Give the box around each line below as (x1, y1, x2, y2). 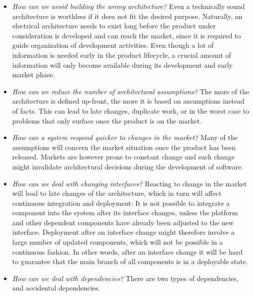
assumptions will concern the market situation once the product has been (12, 142, 236, 152)
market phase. (12, 69, 55, 80)
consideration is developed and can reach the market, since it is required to (12, 30, 241, 40)
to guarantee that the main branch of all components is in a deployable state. (12, 256, 248, 267)
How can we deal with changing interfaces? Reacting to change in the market (12, 178, 247, 188)
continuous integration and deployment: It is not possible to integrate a (12, 197, 230, 208)
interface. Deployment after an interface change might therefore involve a (12, 227, 235, 237)
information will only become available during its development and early (12, 59, 233, 70)
